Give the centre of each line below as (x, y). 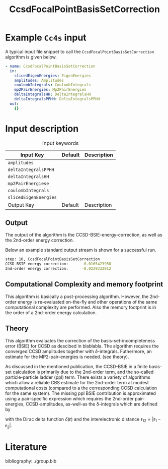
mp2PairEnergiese (28, 183)
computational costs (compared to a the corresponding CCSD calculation (81, 388)
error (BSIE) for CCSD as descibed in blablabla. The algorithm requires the (82, 346)
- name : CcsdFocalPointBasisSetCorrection (50, 66)
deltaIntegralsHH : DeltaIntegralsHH (53, 94)
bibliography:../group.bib (31, 461)
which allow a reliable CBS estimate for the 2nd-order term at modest (77, 382)
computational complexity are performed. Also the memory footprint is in (81, 307)
